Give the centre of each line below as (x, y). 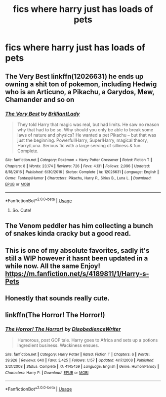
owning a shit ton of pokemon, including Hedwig (81, 84)
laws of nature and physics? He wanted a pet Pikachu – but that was (87, 135)
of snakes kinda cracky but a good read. (68, 234)
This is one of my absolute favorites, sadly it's (77, 251)
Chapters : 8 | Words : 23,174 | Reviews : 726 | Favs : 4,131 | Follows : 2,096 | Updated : (78, 166)
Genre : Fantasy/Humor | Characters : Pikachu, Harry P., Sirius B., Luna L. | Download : (78, 178)
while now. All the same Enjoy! (53, 266)
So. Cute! (22, 210)
